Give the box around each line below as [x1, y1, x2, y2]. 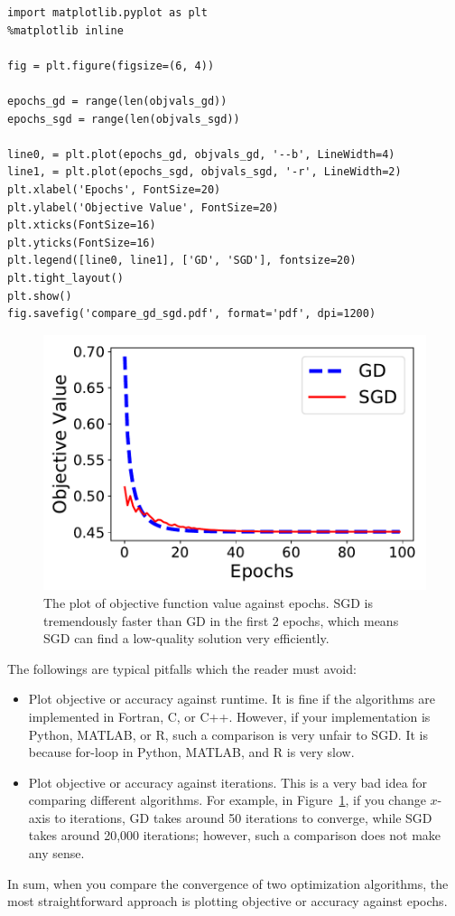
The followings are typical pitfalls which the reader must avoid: [7, 659, 357, 678]
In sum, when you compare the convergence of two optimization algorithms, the [7, 874, 449, 893]
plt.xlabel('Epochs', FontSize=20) [7, 182, 221, 196]
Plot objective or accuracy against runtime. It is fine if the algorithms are [28, 689, 435, 708]
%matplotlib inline [7, 23, 124, 37]
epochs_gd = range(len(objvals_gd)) [7, 94, 227, 107]
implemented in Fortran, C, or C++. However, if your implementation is [28, 706, 431, 725]
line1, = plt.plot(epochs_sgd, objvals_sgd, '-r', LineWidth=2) [7, 165, 402, 179]
